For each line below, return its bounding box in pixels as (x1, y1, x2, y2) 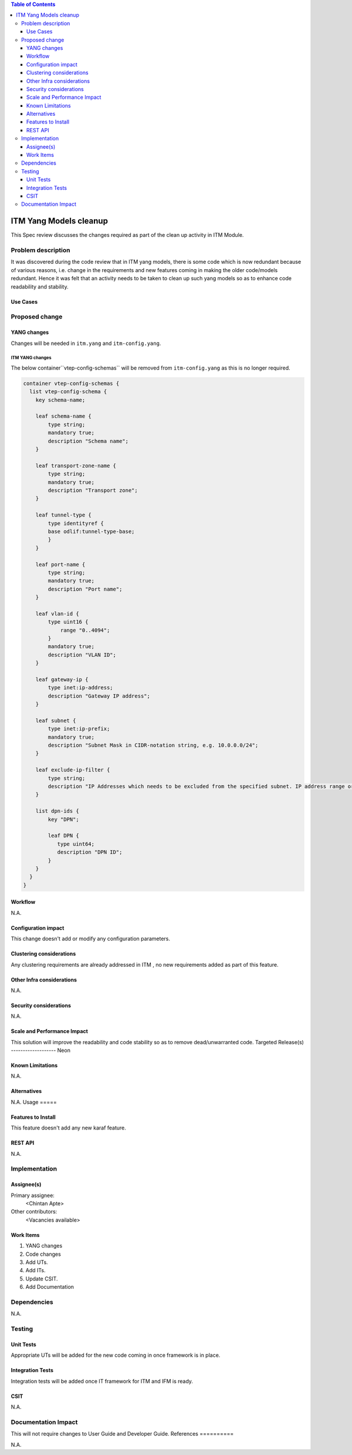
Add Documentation (25, 1283, 75, 1290)
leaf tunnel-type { (35, 512, 92, 518)
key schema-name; (35, 397, 86, 403)
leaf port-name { (35, 561, 86, 568)
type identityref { (48, 520, 104, 527)
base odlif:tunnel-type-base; (48, 528, 135, 535)
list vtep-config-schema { (29, 388, 107, 395)
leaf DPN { (48, 832, 79, 839)
